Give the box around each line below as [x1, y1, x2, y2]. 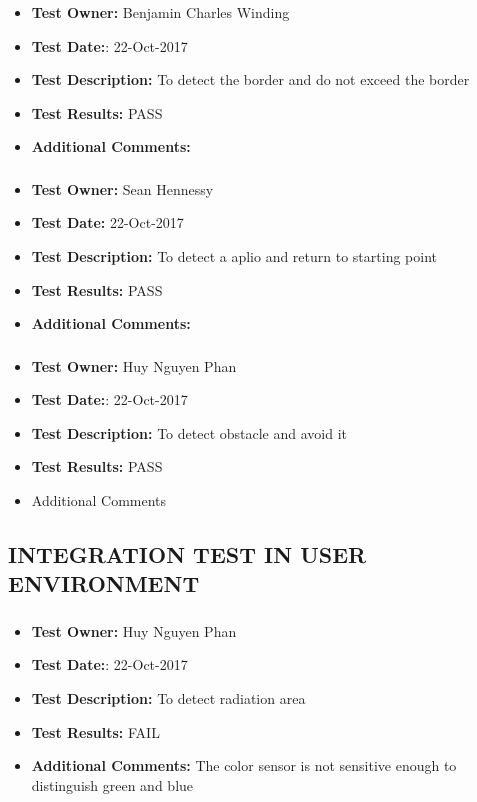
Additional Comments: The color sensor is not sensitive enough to [31, 755, 457, 776]
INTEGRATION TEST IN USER [8, 539, 367, 570]
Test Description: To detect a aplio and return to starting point [31, 246, 437, 266]
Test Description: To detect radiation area [31, 687, 306, 708]
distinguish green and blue [31, 774, 194, 795]
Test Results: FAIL [31, 721, 160, 742]
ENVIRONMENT [8, 568, 200, 599]
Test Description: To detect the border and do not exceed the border [31, 69, 470, 90]
